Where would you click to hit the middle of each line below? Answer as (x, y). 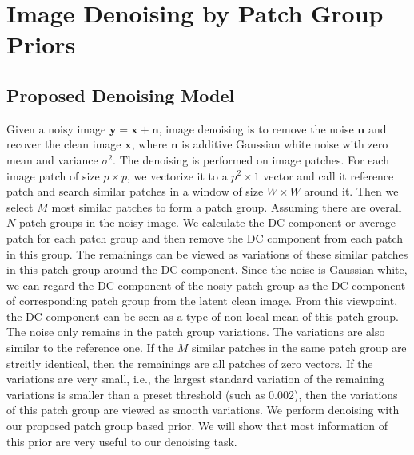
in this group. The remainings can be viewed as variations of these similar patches (207, 253)
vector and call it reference (328, 175)
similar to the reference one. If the (90, 348)
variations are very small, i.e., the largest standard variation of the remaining (195, 379)
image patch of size (53, 175)
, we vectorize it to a (177, 175)
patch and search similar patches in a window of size (135, 191)
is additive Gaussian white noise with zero (285, 144)
